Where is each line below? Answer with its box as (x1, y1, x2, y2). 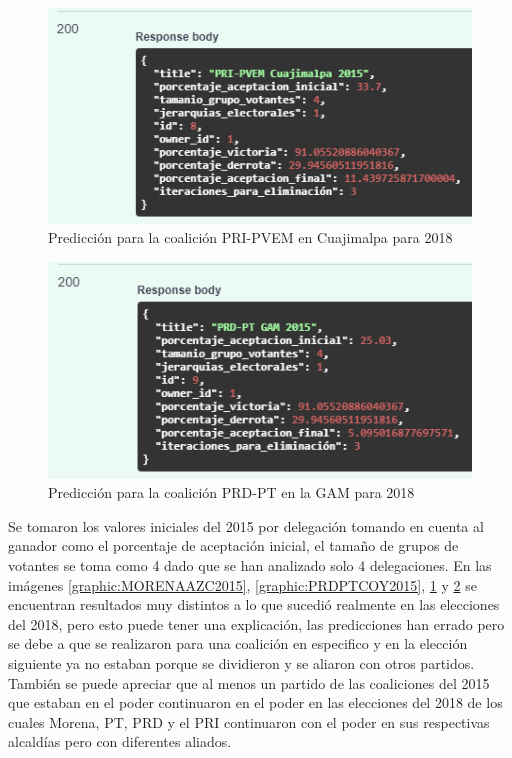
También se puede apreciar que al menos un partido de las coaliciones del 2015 (8, 672, 490, 693)
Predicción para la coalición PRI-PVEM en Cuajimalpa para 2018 (48, 227, 453, 248)
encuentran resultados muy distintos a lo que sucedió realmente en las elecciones (8, 594, 500, 615)
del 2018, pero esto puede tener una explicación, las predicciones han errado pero (8, 613, 505, 634)
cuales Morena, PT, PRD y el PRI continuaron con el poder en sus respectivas (8, 711, 490, 732)
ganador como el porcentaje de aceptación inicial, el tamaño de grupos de (8, 535, 459, 556)
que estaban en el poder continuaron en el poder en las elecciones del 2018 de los (8, 692, 503, 713)
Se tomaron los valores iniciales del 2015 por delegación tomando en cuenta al (8, 515, 484, 536)
